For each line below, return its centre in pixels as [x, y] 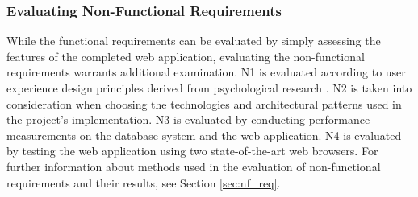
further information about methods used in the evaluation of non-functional [194, 166]
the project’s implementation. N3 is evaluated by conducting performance [188, 119]
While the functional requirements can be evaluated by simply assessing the [194, 41]
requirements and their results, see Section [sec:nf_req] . [144, 182]
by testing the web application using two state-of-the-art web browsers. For [192, 151]
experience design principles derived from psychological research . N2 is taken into [209, 88]
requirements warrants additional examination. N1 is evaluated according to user [206, 72]
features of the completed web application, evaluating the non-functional [186, 56]
